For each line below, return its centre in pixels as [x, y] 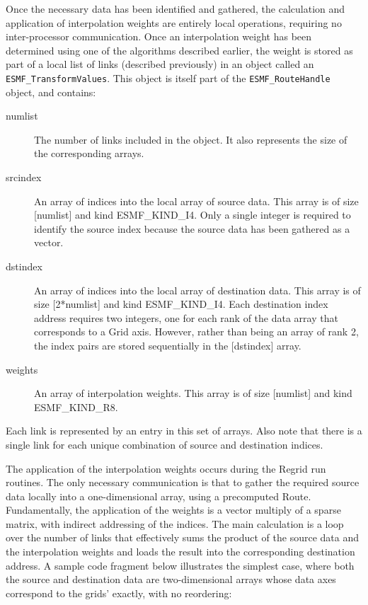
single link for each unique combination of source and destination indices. [165, 444]
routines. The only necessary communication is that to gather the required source [183, 482]
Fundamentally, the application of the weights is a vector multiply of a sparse [173, 510]
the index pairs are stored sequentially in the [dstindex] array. [168, 345]
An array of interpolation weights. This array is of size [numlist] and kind [193, 393]
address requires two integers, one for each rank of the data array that [186, 317]
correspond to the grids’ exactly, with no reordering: [119, 593]
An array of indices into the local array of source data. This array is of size [196, 201]
